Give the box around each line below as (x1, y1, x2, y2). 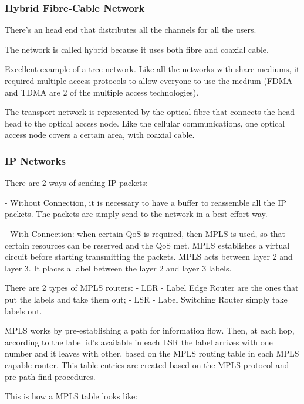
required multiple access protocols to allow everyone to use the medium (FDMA (5, 74, 293, 86)
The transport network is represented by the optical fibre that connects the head (5, 106, 295, 118)
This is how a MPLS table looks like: (5, 390, 138, 402)
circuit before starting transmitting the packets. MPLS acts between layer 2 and (5, 250, 293, 263)
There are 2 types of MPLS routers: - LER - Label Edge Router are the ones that (5, 281, 299, 294)
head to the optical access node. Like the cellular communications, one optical (5, 117, 285, 129)
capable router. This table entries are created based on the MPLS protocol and (5, 358, 289, 371)
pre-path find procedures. (5, 370, 96, 382)
